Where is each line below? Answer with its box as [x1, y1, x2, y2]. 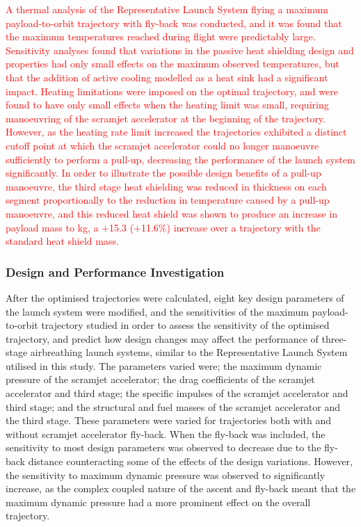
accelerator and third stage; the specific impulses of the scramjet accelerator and [6, 386, 348, 400]
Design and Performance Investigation [6, 263, 225, 280]
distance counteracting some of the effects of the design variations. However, [28, 454, 353, 469]
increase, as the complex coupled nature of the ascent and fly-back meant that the [6, 481, 356, 496]
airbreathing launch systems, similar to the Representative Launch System [30, 345, 348, 359]
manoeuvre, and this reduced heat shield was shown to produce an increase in [6, 206, 337, 220]
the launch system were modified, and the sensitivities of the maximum [6, 304, 309, 318]
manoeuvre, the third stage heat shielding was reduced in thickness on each [6, 179, 327, 193]
